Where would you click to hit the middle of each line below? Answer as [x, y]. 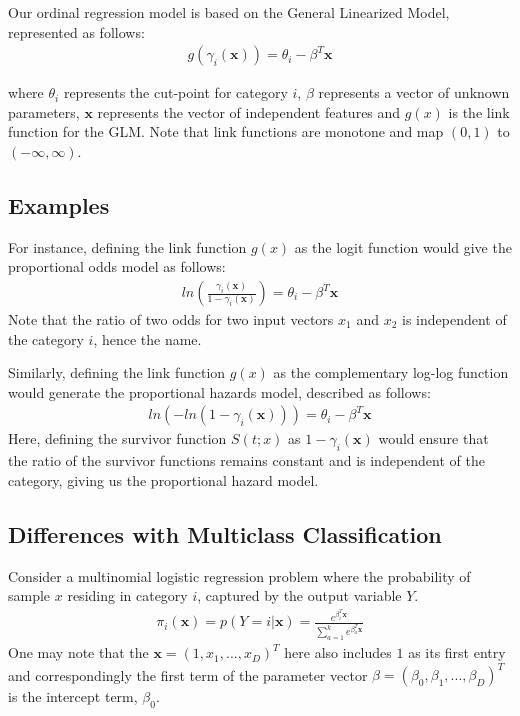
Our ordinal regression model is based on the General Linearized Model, [229, 12]
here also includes [338, 652]
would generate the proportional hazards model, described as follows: [219, 391]
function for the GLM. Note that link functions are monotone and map [226, 131]
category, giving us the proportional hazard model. [163, 479]
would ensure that [433, 438]
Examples [59, 204]
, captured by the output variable [299, 595]
